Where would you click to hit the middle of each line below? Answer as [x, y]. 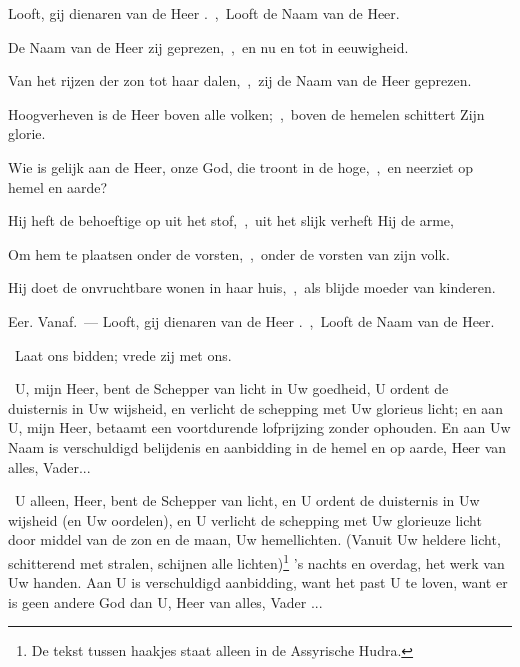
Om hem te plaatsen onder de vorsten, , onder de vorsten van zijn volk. [229, 253]
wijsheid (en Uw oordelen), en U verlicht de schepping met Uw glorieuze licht [245, 519]
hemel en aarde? [58, 186]
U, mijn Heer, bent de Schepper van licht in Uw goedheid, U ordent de [231, 388]
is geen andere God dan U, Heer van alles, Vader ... [165, 601]
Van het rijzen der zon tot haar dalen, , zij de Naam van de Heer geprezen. [240, 80]
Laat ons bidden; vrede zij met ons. [123, 354]
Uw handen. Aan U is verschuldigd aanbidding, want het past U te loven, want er [258, 582]
